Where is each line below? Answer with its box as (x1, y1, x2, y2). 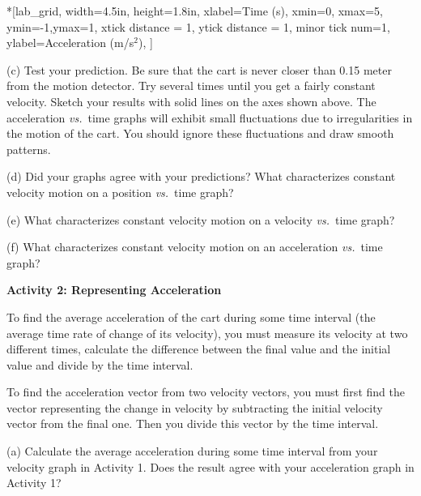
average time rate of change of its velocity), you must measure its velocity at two (6, 324, 408, 341)
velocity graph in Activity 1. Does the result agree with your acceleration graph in (6, 458, 415, 475)
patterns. (6, 140, 51, 157)
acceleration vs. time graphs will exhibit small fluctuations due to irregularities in (6, 109, 413, 126)
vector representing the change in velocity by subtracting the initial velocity (6, 399, 383, 416)
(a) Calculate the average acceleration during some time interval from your (6, 443, 378, 460)
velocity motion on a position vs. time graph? (6, 183, 234, 200)
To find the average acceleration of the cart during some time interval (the (6, 308, 376, 325)
